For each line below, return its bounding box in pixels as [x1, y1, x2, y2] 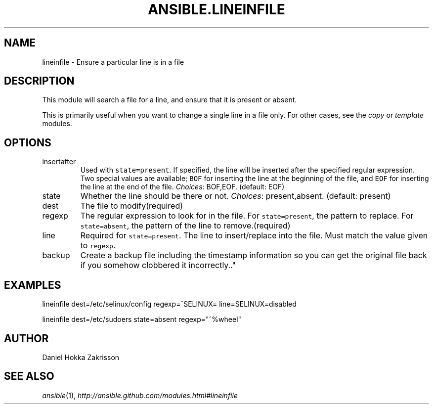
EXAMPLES [4, 278, 61, 291]
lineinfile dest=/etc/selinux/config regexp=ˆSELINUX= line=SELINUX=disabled [42, 300, 297, 309]
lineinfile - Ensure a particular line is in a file [42, 57, 184, 66]
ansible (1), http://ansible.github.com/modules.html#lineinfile [42, 391, 238, 400]
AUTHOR [4, 332, 49, 345]
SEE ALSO [4, 370, 54, 383]
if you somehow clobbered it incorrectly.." [80, 260, 236, 271]
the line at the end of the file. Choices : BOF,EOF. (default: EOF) [80, 182, 285, 191]
